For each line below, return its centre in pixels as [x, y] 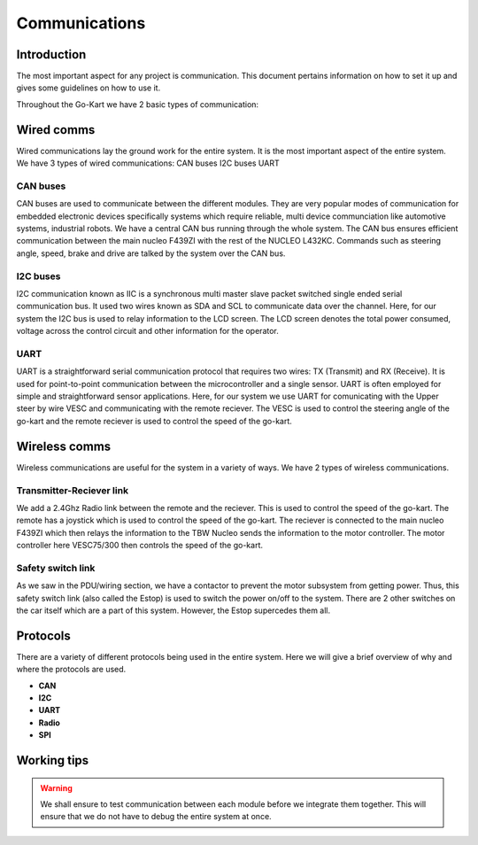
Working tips [53, 760]
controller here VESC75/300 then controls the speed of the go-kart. [139, 546]
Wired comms [56, 130]
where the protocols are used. [71, 670]
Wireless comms [64, 446]
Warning [56, 787]
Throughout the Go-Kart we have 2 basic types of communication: [138, 104]
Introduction [51, 54]
